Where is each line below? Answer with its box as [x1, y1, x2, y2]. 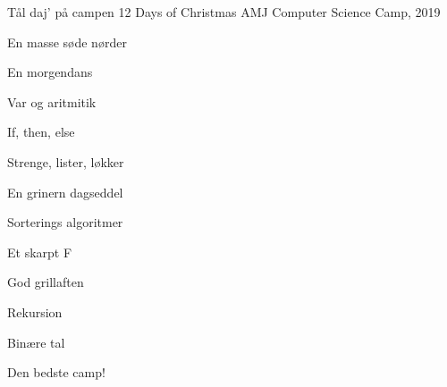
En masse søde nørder [7, 32, 127, 51]
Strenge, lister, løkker [7, 152, 124, 171]
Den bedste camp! [7, 363, 105, 382]
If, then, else [7, 122, 75, 141]
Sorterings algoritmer [7, 213, 123, 231]
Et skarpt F [7, 242, 72, 261]
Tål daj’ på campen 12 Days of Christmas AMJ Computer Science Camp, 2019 [7, 3, 441, 21]
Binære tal [7, 332, 65, 351]
